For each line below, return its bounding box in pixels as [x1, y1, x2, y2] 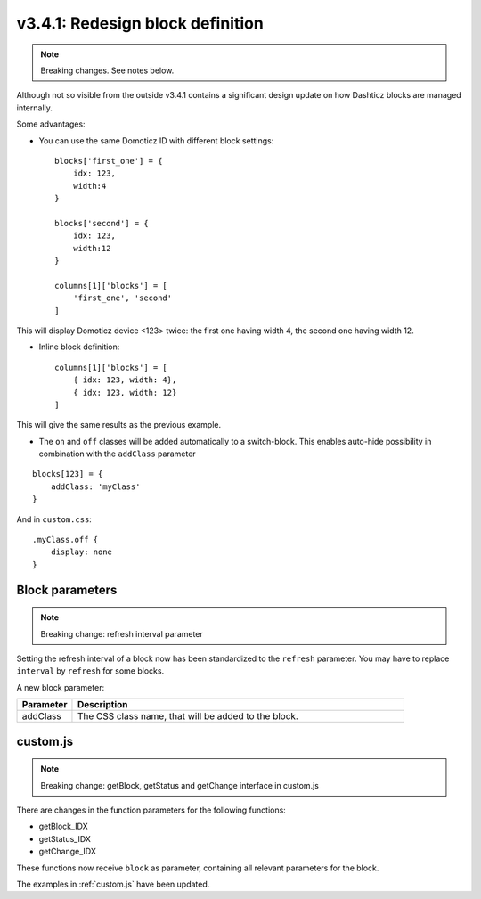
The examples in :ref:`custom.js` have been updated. [16, 879, 210, 889]
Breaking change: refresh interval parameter [40, 628, 204, 639]
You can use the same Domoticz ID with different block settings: [38, 135, 274, 146]
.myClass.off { [32, 535, 99, 545]
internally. [16, 102, 53, 113]
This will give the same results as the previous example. [16, 420, 222, 430]
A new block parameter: [16, 682, 105, 692]
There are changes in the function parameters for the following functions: [16, 805, 287, 815]
